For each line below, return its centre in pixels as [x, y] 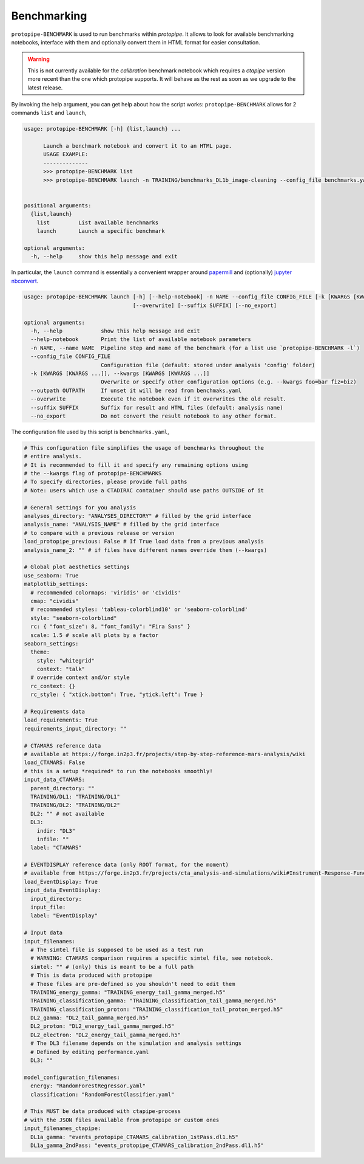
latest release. [45, 88]
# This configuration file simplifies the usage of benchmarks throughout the [144, 448]
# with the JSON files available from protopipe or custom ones [122, 1120]
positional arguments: [58, 205]
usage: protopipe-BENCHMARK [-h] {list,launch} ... [103, 129]
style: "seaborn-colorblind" [74, 618]
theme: [40, 652]
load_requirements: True [61, 720]
